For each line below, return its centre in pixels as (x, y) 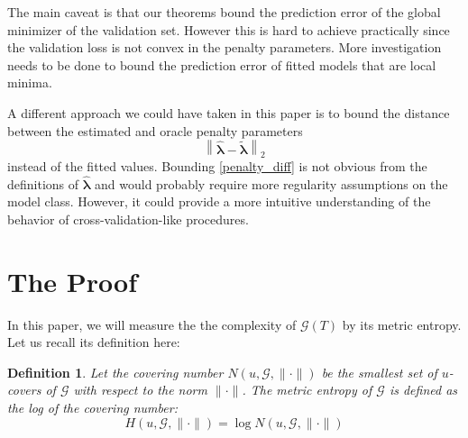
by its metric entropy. (402, 324)
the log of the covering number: (92, 408)
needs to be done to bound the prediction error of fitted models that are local (222, 64)
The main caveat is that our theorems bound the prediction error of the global (224, 12)
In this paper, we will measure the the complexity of (152, 324)
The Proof (72, 281)
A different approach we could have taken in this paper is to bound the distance (229, 112)
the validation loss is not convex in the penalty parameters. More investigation (225, 47)
